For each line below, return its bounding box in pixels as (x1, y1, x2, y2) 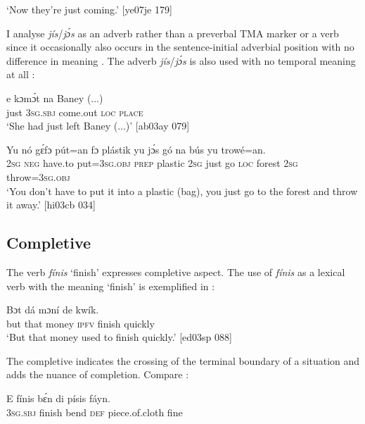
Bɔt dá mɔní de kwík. (6, 302, 99, 317)
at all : (6, 67, 35, 82)
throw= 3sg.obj (6, 169, 70, 184)
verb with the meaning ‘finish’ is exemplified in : (6, 278, 215, 293)
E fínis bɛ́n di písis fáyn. (6, 391, 110, 406)
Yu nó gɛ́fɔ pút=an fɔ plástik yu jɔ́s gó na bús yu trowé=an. (6, 142, 266, 156)
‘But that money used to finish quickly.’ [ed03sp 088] (6, 330, 232, 344)
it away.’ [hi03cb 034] (6, 197, 96, 212)
